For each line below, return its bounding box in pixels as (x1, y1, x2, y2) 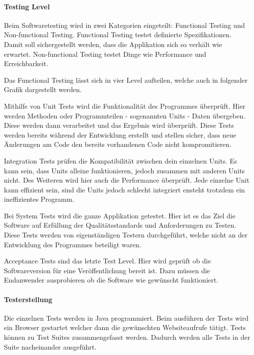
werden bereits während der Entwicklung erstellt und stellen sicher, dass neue (4, 129, 236, 140)
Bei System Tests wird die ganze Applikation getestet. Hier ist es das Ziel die (4, 210, 235, 220)
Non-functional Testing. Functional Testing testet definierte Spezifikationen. (4, 29, 231, 40)
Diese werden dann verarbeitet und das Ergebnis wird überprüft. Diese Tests (4, 120, 234, 130)
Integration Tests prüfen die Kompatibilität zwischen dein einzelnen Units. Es (4, 155, 237, 166)
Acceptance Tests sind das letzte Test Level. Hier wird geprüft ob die (4, 256, 211, 266)
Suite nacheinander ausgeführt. (4, 341, 97, 352)
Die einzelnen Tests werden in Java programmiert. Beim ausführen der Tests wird (4, 312, 249, 323)
